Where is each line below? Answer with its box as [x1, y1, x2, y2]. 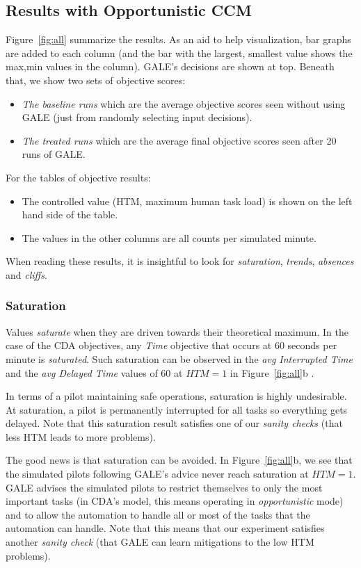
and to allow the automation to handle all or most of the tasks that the [6, 507, 310, 521]
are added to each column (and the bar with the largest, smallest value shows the [6, 45, 353, 60]
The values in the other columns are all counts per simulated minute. [22, 230, 316, 245]
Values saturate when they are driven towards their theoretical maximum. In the [6, 324, 348, 339]
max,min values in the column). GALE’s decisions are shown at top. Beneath [6, 59, 335, 74]
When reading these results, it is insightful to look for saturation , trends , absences [6, 254, 354, 268]
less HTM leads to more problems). [6, 429, 156, 444]
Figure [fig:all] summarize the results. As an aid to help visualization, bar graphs [6, 32, 351, 47]
